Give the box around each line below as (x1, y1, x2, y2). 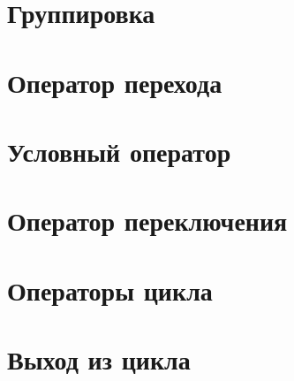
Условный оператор (7, 133, 231, 169)
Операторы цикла (7, 271, 213, 308)
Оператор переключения (7, 202, 288, 239)
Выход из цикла (7, 341, 191, 377)
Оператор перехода (7, 64, 222, 100)
